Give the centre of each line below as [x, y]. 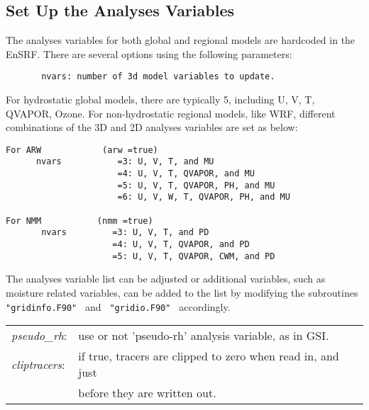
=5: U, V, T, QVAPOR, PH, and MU [196, 185]
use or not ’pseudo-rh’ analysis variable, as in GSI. [204, 336]
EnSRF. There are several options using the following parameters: [149, 53]
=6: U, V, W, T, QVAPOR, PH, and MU [204, 197]
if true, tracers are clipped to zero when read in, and [209, 356]
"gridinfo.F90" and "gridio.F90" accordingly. [118, 306]
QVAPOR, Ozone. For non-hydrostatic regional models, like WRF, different [171, 113]
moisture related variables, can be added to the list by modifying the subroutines [182, 292]
